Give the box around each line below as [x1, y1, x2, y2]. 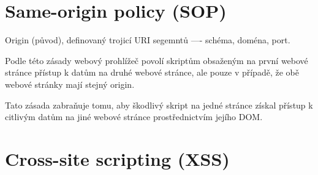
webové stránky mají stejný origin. [5, 77, 135, 90]
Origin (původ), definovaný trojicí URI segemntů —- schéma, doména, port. [5, 34, 290, 46]
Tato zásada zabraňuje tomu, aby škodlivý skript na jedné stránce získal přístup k [5, 98, 313, 111]
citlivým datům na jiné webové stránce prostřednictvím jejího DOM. [5, 110, 263, 123]
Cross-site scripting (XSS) [5, 146, 230, 171]
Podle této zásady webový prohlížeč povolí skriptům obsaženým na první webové [5, 54, 308, 66]
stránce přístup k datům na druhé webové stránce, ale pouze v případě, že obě [5, 66, 299, 79]
